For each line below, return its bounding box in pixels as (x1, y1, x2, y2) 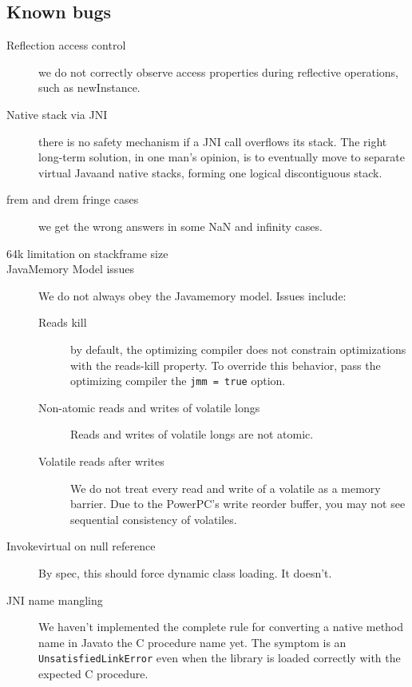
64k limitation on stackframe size (6, 244, 168, 261)
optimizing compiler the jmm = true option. (70, 372, 286, 389)
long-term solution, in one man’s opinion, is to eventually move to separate (38, 149, 405, 165)
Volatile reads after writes (38, 452, 164, 469)
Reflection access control (6, 37, 126, 54)
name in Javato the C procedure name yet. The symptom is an (38, 633, 347, 650)
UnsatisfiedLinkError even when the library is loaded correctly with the (38, 649, 401, 666)
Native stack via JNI (6, 105, 108, 122)
